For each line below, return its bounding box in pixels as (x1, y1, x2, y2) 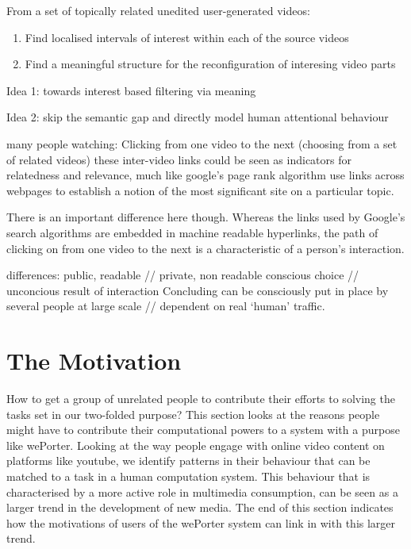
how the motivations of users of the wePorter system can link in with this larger (6, 514, 396, 531)
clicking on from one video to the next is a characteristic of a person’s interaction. (6, 240, 405, 256)
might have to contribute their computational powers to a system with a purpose (6, 421, 400, 438)
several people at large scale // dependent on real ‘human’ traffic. (6, 298, 325, 314)
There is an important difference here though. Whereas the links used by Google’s (6, 209, 405, 225)
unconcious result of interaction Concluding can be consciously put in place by (6, 282, 389, 298)
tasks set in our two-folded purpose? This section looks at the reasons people (6, 405, 380, 422)
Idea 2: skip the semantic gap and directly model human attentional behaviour (6, 109, 389, 125)
